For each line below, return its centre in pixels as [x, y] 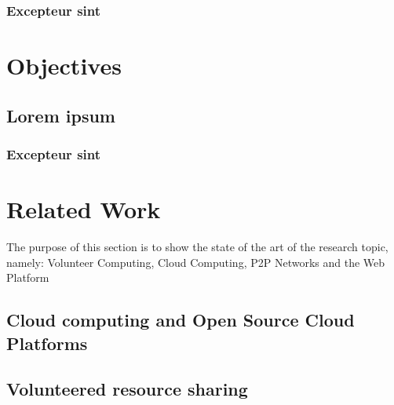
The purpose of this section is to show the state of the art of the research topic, [197, 246]
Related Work [84, 209]
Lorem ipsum [61, 115]
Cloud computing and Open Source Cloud [181, 320]
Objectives [64, 66]
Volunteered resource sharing [127, 389]
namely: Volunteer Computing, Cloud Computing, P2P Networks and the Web [196, 262]
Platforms [47, 343]
